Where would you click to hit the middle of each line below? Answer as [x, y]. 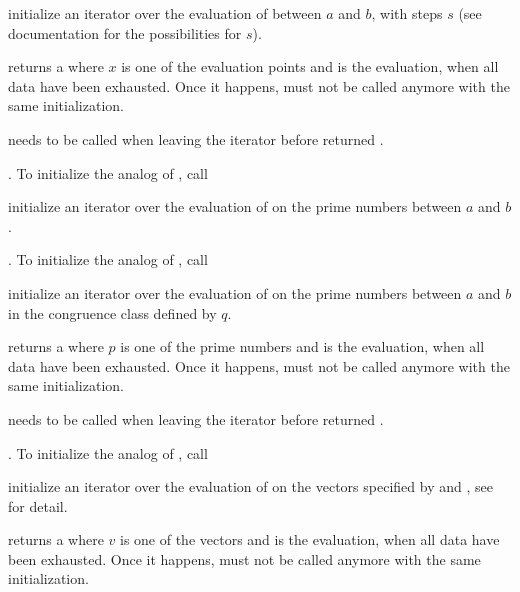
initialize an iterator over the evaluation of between [165, 13]
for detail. [38, 505]
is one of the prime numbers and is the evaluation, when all [302, 346]
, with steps [407, 13]
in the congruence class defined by [112, 312]
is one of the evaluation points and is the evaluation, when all [310, 66]
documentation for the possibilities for [125, 32]
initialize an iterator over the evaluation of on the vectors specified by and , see [250, 486]
